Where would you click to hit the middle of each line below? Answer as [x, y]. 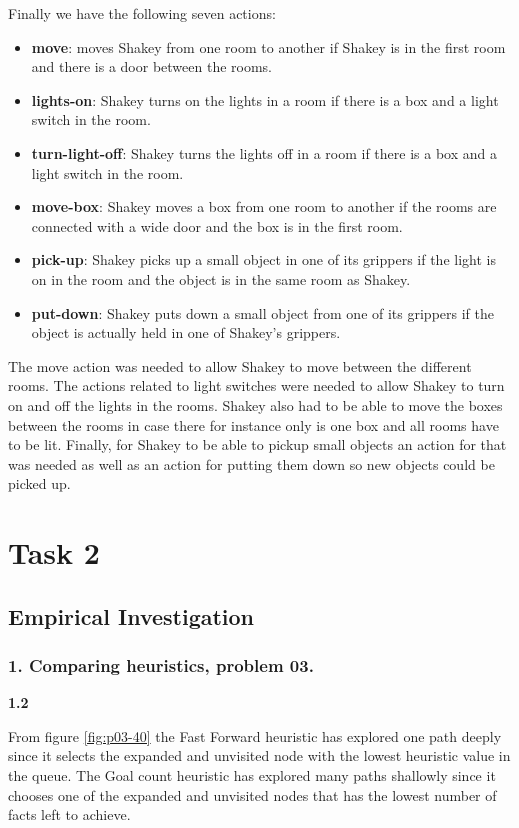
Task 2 [54, 552]
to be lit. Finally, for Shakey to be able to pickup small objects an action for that [257, 444]
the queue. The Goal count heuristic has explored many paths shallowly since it [252, 775]
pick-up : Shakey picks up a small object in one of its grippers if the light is [263, 259]
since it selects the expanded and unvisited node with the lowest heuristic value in [259, 755]
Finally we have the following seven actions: [142, 13]
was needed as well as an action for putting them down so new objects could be [251, 463]
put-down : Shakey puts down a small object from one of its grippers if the [262, 312]
